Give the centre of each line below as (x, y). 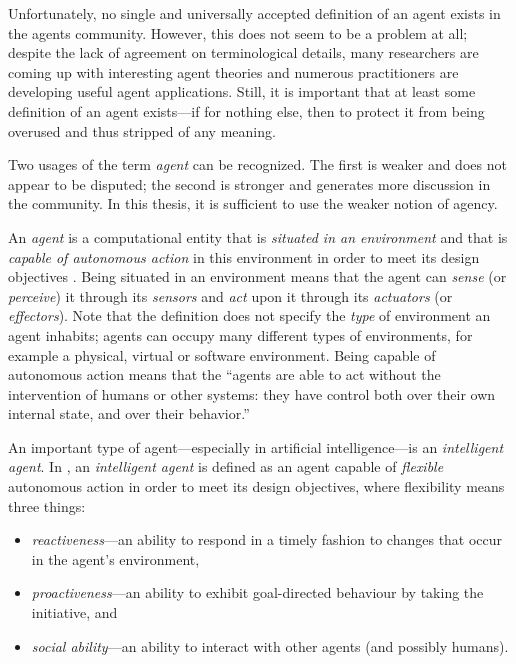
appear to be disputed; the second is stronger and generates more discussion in (249, 183)
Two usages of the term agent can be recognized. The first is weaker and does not (257, 164)
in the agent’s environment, (115, 558)
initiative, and (74, 612)
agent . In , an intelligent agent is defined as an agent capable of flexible (226, 466)
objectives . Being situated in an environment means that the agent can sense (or (257, 276)
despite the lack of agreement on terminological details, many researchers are (243, 52)
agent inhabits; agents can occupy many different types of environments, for (240, 334)
